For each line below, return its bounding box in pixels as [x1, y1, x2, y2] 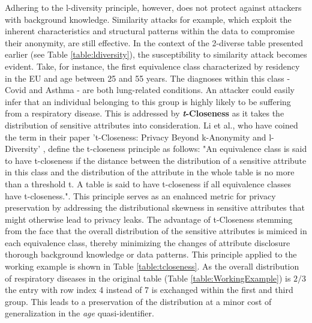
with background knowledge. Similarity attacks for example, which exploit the [5, 13, 292, 25]
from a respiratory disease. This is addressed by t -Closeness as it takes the [5, 107, 284, 119]
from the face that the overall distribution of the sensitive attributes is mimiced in [5, 225, 307, 237]
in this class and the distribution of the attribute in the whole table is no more [5, 166, 295, 178]
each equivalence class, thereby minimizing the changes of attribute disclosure [5, 236, 290, 249]
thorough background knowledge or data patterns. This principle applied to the [5, 248, 297, 261]
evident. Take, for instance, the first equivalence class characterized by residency [5, 59, 300, 72]
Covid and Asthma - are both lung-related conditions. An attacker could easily [5, 83, 295, 96]
